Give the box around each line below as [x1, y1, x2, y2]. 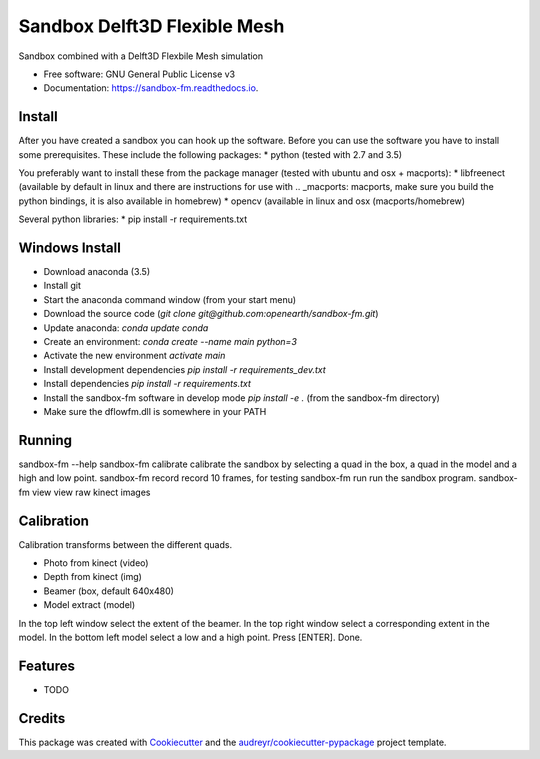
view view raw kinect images [31, 486, 151, 498]
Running [18, 431, 73, 449]
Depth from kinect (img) [43, 571, 142, 583]
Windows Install [18, 240, 122, 256]
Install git [43, 280, 82, 292]
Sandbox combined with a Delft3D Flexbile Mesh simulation [18, 50, 264, 62]
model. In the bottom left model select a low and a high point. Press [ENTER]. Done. [18, 631, 363, 643]
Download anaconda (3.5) [43, 266, 150, 278]
